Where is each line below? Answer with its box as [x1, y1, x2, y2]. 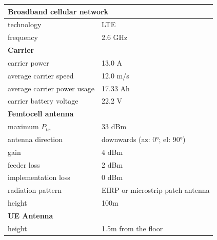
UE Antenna [8, 210, 53, 221]
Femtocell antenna [8, 108, 74, 119]
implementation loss [8, 172, 70, 183]
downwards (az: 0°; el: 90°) [102, 133, 186, 144]
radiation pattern [8, 185, 62, 195]
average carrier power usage [8, 83, 95, 93]
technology [8, 19, 42, 30]
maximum [8, 121, 39, 132]
